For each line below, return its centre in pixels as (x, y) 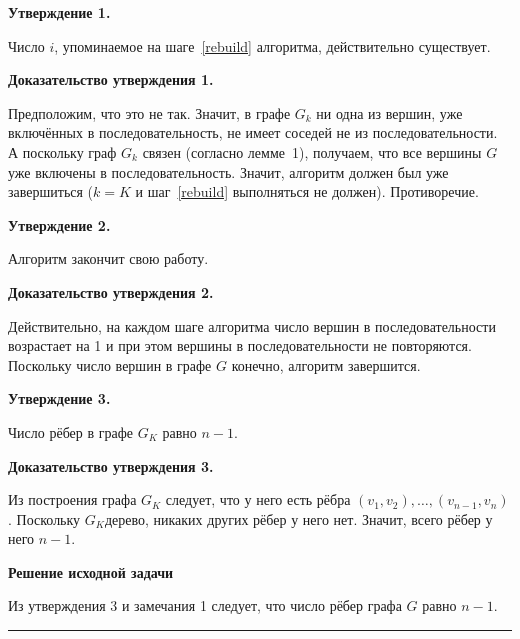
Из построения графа (72, 499)
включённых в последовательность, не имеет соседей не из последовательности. (253, 132)
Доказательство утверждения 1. (111, 79)
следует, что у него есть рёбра (258, 499)
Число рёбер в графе (70, 431)
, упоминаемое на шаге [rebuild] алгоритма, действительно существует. (272, 45)
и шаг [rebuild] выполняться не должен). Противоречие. (307, 191)
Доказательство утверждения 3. (111, 465)
